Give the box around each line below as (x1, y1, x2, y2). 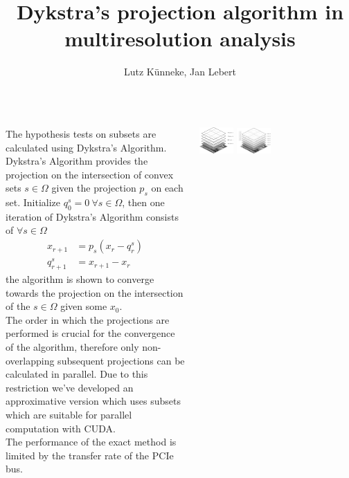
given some (60, 299, 107, 313)
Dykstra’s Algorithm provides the (6, 154, 148, 168)
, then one (122, 195, 165, 210)
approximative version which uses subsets (6, 394, 181, 408)
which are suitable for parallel (6, 407, 132, 421)
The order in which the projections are (6, 312, 170, 327)
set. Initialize (6, 195, 61, 210)
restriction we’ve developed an (6, 380, 134, 394)
